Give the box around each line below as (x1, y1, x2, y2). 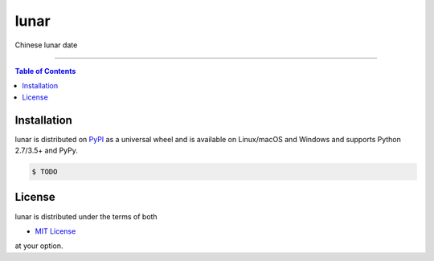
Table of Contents (14, 66, 76, 75)
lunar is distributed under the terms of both (14, 211, 158, 221)
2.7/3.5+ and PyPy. (14, 145, 78, 156)
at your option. (14, 241, 63, 251)
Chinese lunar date (14, 40, 78, 50)
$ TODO (31, 167, 58, 176)
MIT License (35, 226, 76, 236)
